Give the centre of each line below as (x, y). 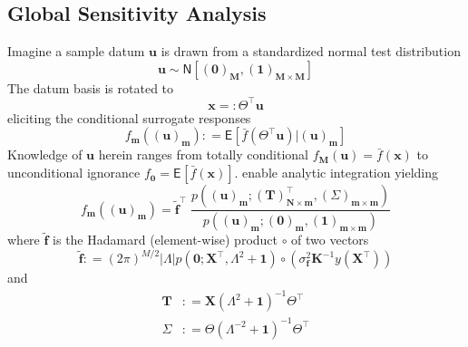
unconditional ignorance (74, 173)
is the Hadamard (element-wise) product (166, 240)
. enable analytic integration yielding (336, 173)
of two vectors (330, 240)
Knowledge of (45, 154)
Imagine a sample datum (76, 51)
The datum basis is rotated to (91, 87)
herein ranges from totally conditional (203, 154)
